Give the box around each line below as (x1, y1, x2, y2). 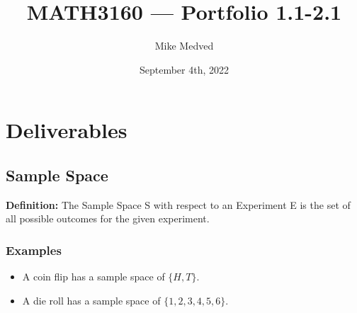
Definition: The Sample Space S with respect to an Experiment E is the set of (6, 197, 351, 212)
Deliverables (6, 115, 127, 144)
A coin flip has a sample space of (22, 269, 165, 284)
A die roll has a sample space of (22, 292, 161, 307)
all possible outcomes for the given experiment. (6, 211, 210, 226)
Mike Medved (154, 38, 214, 53)
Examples (6, 241, 62, 258)
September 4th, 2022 (139, 62, 229, 76)
